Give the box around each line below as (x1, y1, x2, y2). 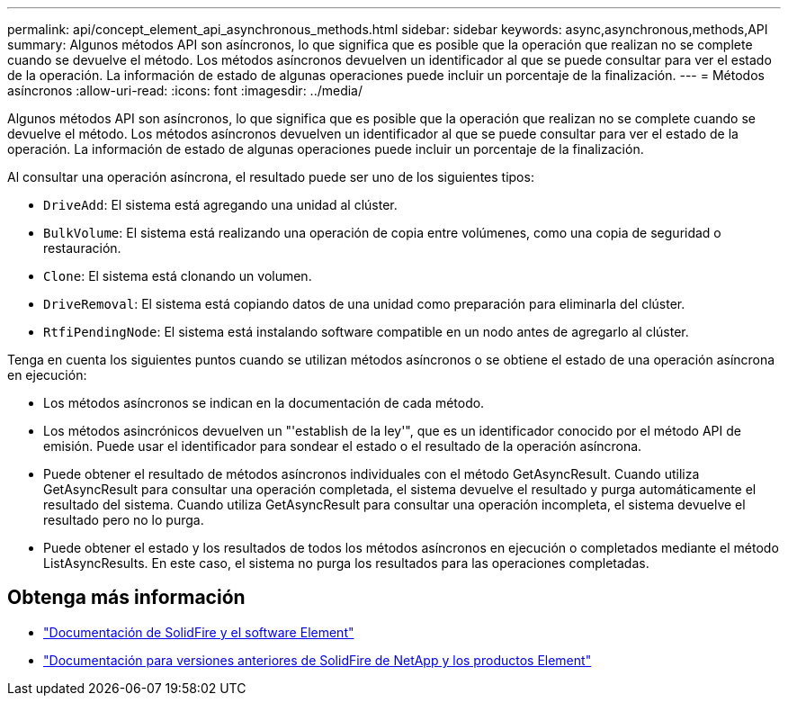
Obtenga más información (7, 586, 246, 609)
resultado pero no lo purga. (43, 512, 204, 527)
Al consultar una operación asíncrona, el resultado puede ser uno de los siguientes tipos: (7, 169, 534, 185)
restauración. (43, 240, 121, 256)
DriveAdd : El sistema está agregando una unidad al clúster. (43, 197, 398, 212)
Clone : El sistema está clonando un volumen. (43, 268, 312, 284)
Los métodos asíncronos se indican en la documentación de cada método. (43, 395, 485, 410)
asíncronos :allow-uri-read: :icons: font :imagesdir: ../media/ (7, 83, 363, 98)
